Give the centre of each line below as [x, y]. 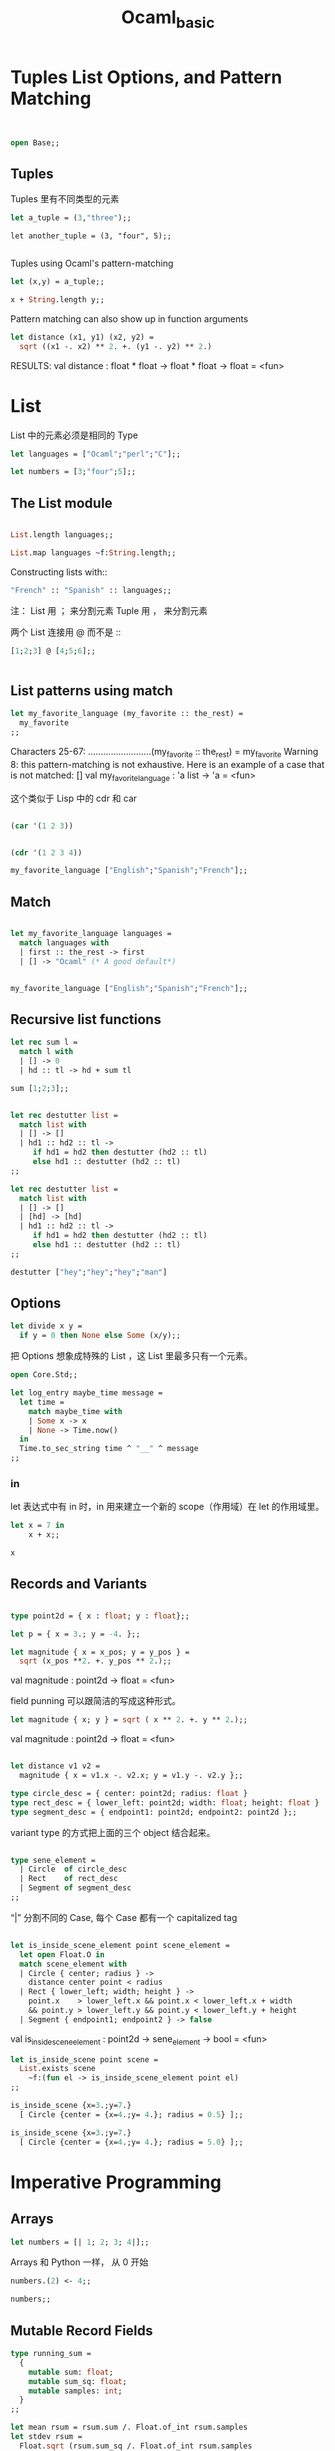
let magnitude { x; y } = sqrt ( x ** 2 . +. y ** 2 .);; [129, 1720]
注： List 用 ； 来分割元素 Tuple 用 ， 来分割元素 [109, 610]
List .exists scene [58, 2069]
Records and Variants [79, 1584]
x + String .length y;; [57, 299]
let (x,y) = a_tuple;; [57, 282]
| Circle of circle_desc [73, 1869]
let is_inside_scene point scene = [84, 2059]
